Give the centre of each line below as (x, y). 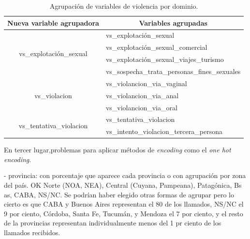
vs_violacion (53, 95)
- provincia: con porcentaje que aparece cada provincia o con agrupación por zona (125, 175)
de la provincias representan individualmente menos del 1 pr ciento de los (113, 223)
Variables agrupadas (173, 22)
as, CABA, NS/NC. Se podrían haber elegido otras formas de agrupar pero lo (119, 194)
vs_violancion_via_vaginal (146, 83)
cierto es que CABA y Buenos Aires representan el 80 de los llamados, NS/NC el (124, 204)
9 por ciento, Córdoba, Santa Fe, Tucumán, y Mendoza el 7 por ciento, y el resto (124, 213)
